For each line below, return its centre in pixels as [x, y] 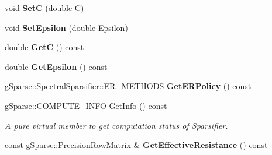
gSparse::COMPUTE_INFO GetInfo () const [86, 105]
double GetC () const [44, 47]
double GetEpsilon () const [56, 66]
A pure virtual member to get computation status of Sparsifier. [116, 125]
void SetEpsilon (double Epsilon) [66, 27]
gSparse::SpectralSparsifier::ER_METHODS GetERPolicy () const [128, 86]
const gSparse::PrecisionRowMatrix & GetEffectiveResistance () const [136, 145]
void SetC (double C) [44, 8]
